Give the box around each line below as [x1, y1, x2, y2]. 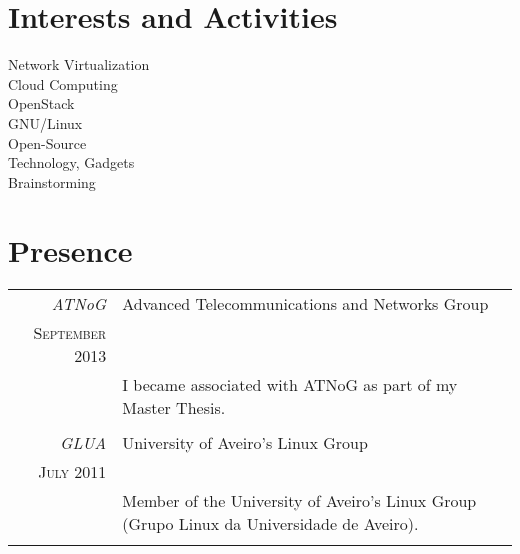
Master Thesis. [122, 396, 226, 420]
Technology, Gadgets [8, 152, 135, 173]
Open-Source [8, 132, 87, 153]
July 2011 [38, 460, 107, 484]
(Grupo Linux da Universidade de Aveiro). [122, 512, 419, 536]
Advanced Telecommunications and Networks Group [122, 292, 489, 316]
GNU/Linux [8, 112, 83, 133]
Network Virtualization [8, 54, 150, 75]
